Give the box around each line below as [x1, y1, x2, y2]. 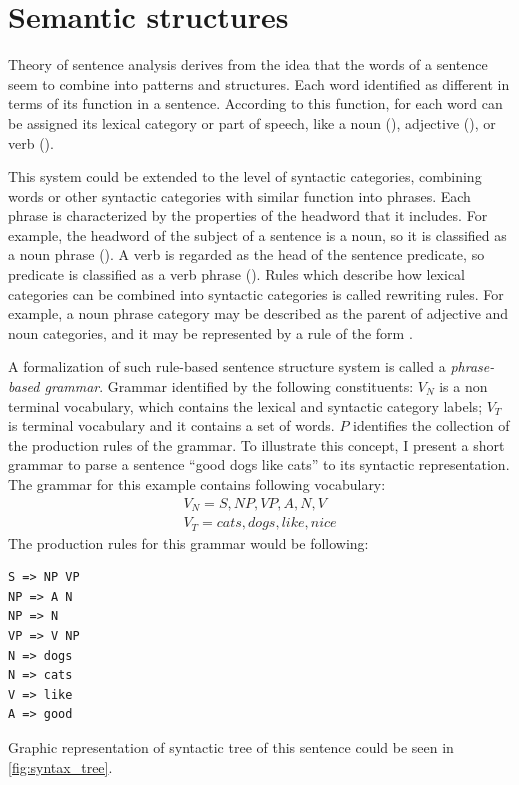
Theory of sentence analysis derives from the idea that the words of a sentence [8, 54, 488, 75]
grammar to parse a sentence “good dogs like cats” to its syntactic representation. [8, 454, 510, 475]
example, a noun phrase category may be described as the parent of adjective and [8, 303, 509, 324]
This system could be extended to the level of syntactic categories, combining [8, 166, 482, 187]
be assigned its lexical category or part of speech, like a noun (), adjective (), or [8, 112, 496, 133]
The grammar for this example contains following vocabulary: [8, 474, 386, 494]
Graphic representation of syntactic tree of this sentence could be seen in [8, 736, 454, 757]
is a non [439, 376, 488, 397]
